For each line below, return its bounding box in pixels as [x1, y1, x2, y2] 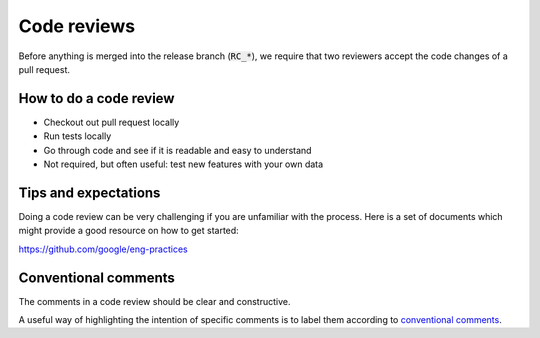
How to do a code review [18, 90, 175, 107]
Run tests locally [43, 130, 112, 142]
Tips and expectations [18, 184, 161, 201]
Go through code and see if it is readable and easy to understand [43, 144, 312, 156]
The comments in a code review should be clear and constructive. [18, 295, 291, 307]
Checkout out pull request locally [43, 116, 180, 128]
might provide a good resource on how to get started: [18, 225, 239, 237]
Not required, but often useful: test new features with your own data [43, 158, 324, 170]
